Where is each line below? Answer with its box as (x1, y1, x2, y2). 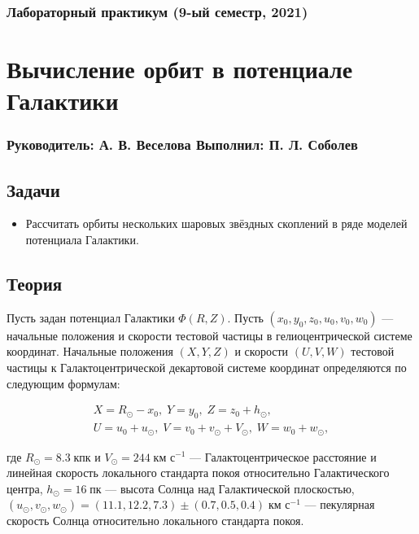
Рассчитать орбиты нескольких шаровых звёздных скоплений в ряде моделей (25, 215, 408, 232)
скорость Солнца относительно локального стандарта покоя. (7, 512, 304, 529)
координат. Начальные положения (7, 343, 173, 360)
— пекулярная (304, 496, 375, 513)
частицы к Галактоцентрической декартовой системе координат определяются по (7, 359, 407, 376)
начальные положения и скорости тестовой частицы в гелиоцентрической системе (7, 326, 412, 344)
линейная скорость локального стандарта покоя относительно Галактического (7, 464, 390, 481)
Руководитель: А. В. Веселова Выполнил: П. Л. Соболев (7, 134, 358, 155)
